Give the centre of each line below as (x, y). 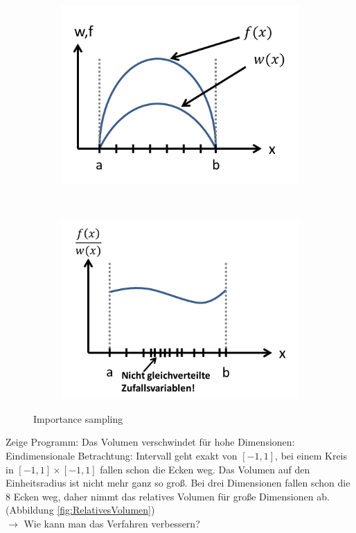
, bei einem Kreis (311, 455)
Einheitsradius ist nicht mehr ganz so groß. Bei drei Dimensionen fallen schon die (178, 483)
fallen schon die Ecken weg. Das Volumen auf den (205, 469)
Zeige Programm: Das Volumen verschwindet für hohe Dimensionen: (150, 442)
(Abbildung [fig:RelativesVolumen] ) (80, 510)
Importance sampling (78, 418)
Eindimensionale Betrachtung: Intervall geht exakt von (122, 455)
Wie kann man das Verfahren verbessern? (112, 523)
